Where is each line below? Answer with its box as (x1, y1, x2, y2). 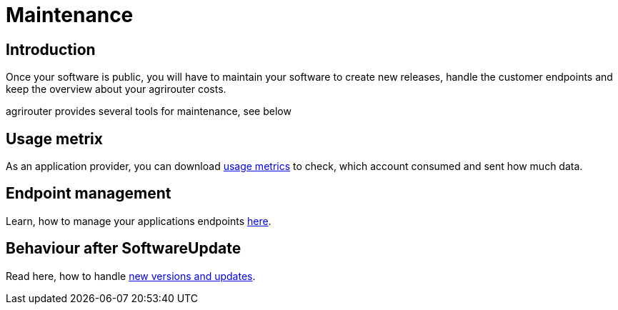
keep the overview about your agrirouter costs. (6, 83, 226, 96)
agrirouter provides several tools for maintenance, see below (6, 105, 291, 118)
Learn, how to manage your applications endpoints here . (6, 214, 271, 227)
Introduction (6, 40, 96, 59)
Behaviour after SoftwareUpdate (6, 239, 241, 258)
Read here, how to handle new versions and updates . (6, 269, 256, 282)
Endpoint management (6, 184, 171, 203)
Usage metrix (6, 129, 103, 148)
